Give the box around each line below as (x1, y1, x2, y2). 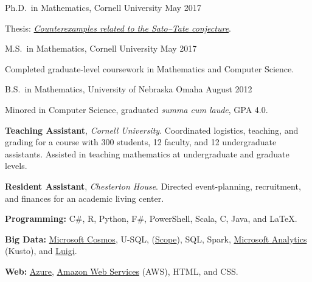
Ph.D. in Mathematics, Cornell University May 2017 (5, 1, 201, 13)
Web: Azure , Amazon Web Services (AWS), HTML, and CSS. (5, 264, 238, 277)
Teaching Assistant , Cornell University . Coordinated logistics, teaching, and (5, 123, 299, 136)
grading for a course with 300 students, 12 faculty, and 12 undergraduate (5, 136, 277, 148)
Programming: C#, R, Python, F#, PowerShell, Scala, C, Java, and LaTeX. (5, 212, 297, 225)
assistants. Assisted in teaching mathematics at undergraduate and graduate (5, 147, 289, 160)
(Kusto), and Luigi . (5, 244, 77, 257)
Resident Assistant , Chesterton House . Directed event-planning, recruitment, (5, 179, 301, 192)
